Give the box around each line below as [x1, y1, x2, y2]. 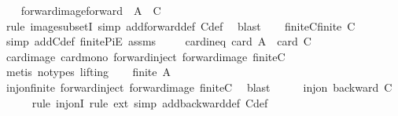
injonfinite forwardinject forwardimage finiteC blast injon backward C [6, 78, 392, 95]
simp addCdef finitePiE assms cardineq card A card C [6, 33, 311, 49]
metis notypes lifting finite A [6, 63, 171, 80]
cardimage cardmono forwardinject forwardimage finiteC [6, 48, 286, 64]
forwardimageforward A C [20, 2, 161, 18]
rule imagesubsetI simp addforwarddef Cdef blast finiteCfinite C [6, 17, 356, 34]
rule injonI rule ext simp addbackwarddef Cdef [31, 94, 268, 111]
